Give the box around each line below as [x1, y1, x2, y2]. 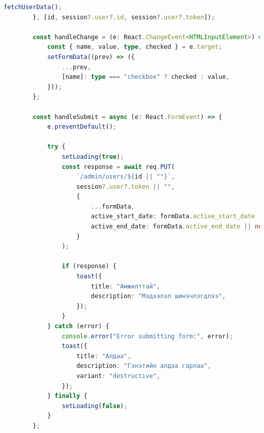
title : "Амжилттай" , [91, 282, 160, 290]
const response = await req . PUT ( [62, 163, 175, 170]
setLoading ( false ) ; [62, 402, 128, 410]
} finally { [47, 392, 87, 400]
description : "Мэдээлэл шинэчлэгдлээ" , [91, 293, 226, 300]
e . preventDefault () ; [47, 123, 116, 131]
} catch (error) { [47, 323, 109, 330]
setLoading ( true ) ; [62, 153, 124, 160]
